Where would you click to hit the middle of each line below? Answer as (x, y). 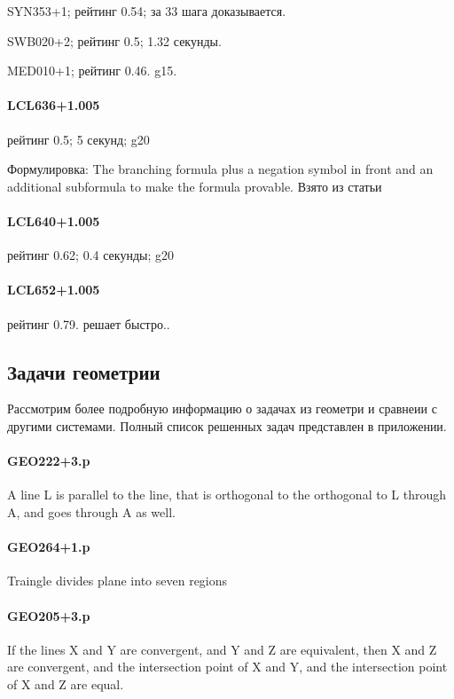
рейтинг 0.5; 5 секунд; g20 (78, 139)
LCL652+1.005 (54, 290)
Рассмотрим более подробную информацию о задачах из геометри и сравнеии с (222, 408)
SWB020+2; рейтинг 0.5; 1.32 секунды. (114, 40)
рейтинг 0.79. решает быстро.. (89, 323)
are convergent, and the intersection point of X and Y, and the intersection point (227, 667)
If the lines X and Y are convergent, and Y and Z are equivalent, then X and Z (222, 649)
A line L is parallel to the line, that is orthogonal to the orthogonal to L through (227, 495)
